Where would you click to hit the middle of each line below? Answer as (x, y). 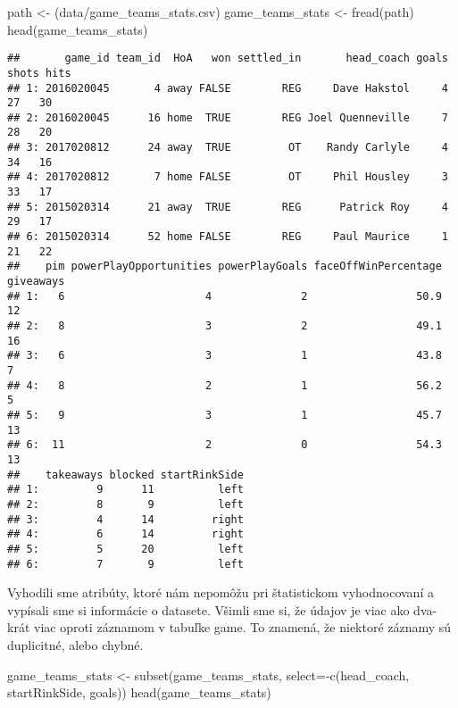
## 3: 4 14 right (125, 519)
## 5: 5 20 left (125, 549)
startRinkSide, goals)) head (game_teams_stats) (139, 692)
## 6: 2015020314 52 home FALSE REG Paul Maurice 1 (228, 237)
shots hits (39, 73)
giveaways (36, 282)
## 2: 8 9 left (125, 504)
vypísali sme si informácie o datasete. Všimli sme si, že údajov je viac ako (208, 609)
